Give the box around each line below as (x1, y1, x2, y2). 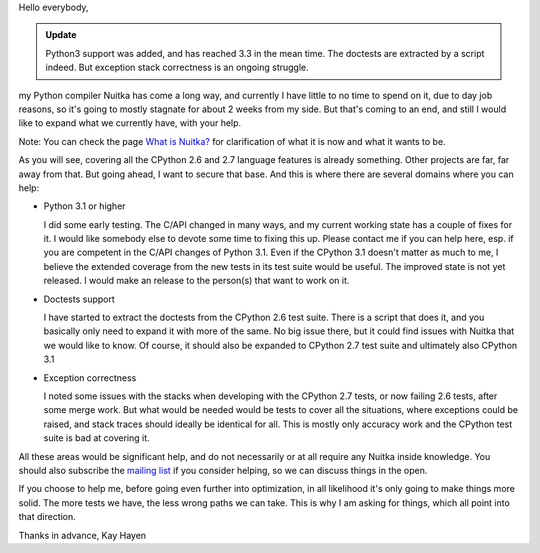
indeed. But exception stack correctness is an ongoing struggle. (45, 61, 309, 74)
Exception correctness (43, 371, 137, 384)
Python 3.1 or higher (43, 200, 126, 212)
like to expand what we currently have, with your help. (18, 117, 242, 129)
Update (45, 29, 77, 41)
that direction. (18, 511, 77, 523)
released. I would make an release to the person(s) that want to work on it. (43, 275, 350, 287)
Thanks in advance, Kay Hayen (18, 529, 147, 541)
